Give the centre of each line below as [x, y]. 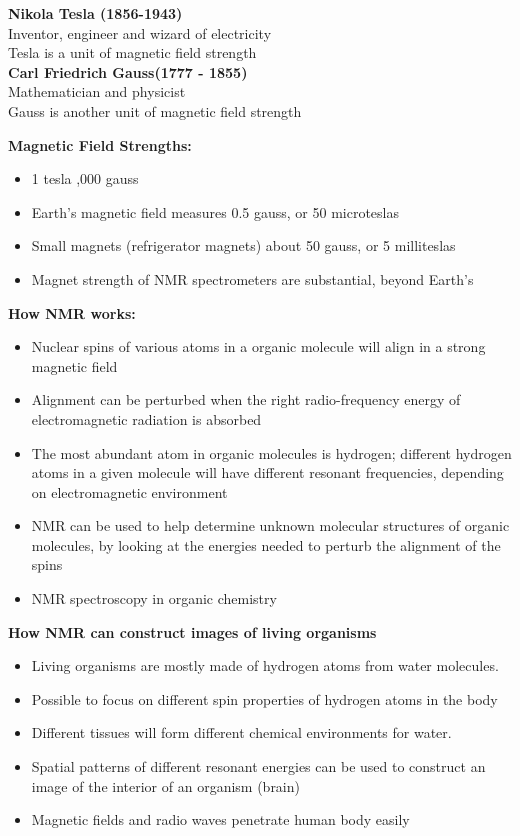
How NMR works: [72, 312]
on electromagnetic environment [129, 491]
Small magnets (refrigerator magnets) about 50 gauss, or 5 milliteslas [243, 245]
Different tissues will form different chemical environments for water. [241, 732]
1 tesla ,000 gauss [85, 178]
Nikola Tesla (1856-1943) [95, 13]
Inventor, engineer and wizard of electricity [140, 32]
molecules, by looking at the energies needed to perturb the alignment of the [266, 544]
